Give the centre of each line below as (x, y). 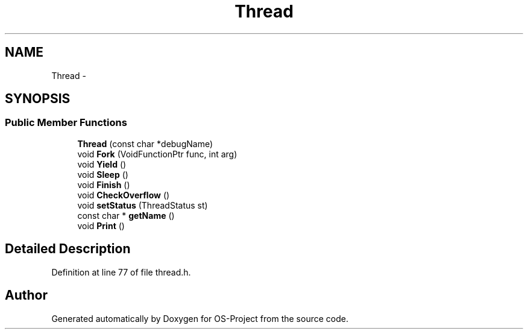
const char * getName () (126, 215)
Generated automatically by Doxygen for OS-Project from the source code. (200, 318)
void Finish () (104, 184)
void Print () (101, 225)
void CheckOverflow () (124, 195)
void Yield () (102, 164)
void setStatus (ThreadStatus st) (143, 205)
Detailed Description (68, 249)
